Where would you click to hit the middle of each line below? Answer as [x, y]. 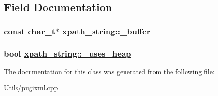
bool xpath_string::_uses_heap [68, 53]
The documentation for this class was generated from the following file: [109, 71]
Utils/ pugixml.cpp [31, 88]
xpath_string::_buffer [106, 31]
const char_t [30, 31]
